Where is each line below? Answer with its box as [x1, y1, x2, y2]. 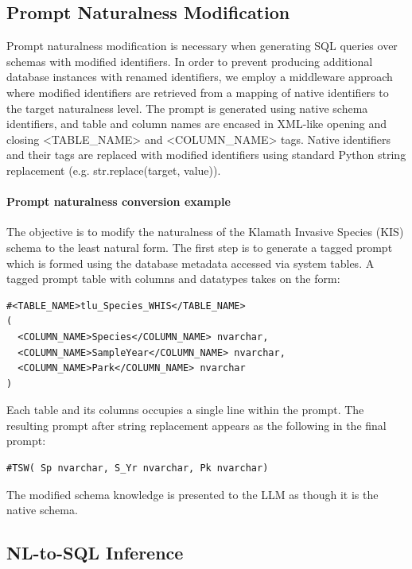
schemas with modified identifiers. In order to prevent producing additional [6, 52, 373, 69]
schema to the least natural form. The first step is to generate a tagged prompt [6, 238, 393, 255]
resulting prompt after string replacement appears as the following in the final [6, 416, 387, 433]
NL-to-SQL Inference [6, 540, 184, 565]
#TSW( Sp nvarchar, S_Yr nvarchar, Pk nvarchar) [6, 463, 269, 474]
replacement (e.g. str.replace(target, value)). [6, 161, 221, 178]
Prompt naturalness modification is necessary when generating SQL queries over [6, 37, 398, 54]
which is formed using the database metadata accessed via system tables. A [6, 254, 375, 271]
